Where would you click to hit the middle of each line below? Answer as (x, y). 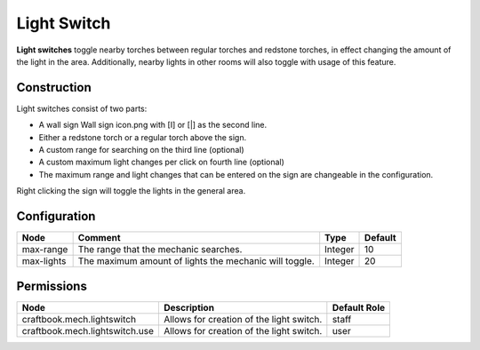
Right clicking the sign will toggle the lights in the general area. (131, 191)
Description (189, 307)
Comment (99, 238)
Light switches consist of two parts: (82, 108)
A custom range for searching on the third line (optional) (141, 150)
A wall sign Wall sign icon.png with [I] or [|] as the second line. (152, 125)
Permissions (52, 286)
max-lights (44, 261)
